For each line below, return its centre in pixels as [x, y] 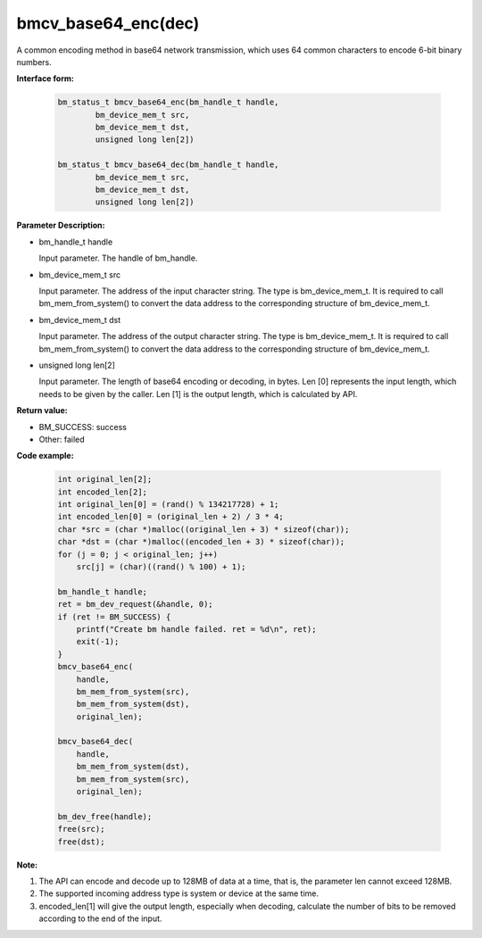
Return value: [42, 411]
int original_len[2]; [105, 479]
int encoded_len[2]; [102, 492]
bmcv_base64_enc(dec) [108, 23]
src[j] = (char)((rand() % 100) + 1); [161, 567]
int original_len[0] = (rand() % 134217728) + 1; [168, 505]
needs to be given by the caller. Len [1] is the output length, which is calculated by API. [198, 394]
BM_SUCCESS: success [83, 427]
